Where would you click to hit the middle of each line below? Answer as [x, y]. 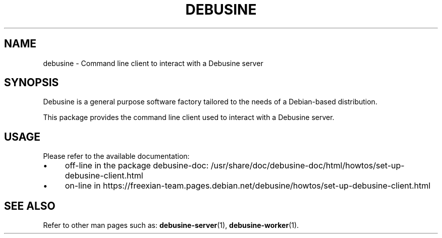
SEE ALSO [30, 206]
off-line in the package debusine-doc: [137, 166]
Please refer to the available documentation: [116, 156]
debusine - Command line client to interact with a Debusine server [153, 63]
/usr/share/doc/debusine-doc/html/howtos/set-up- [308, 166]
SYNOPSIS [32, 83]
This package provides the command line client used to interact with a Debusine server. [189, 117]
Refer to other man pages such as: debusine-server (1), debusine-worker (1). [171, 225]
